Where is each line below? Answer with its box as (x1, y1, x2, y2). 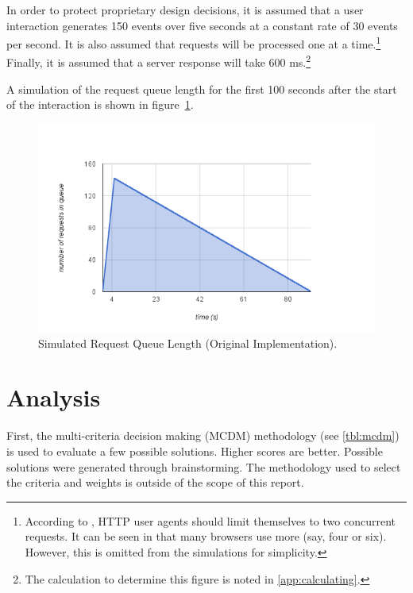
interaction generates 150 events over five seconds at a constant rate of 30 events (6, 17, 398, 33)
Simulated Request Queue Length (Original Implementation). (38, 334, 338, 351)
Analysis (6, 381, 101, 414)
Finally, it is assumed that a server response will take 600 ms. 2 (6, 52, 311, 71)
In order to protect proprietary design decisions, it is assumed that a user (6, 2, 364, 17)
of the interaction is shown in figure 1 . (6, 96, 194, 113)
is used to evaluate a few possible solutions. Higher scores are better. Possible (6, 442, 383, 459)
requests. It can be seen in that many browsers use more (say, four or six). (25, 528, 387, 545)
